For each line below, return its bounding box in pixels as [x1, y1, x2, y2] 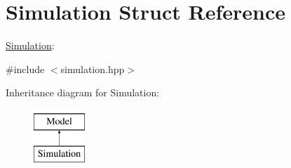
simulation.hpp [60, 61, 125, 76]
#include [6, 61, 45, 76]
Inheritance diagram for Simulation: [6, 85, 160, 100]
